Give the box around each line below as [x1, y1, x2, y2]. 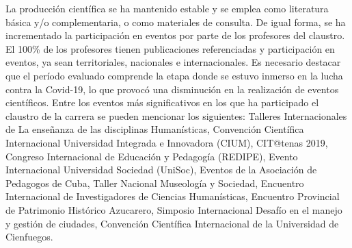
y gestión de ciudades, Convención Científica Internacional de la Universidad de [5, 216, 339, 230]
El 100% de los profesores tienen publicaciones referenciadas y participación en [5, 41, 335, 55]
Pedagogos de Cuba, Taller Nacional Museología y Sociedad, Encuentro [5, 175, 304, 190]
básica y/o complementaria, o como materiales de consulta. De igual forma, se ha [5, 14, 346, 29]
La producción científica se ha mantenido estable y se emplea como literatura [5, 1, 329, 15]
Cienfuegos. [5, 230, 53, 244]
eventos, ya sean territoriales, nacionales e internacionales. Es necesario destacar [5, 55, 341, 69]
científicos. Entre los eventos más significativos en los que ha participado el [5, 95, 319, 110]
